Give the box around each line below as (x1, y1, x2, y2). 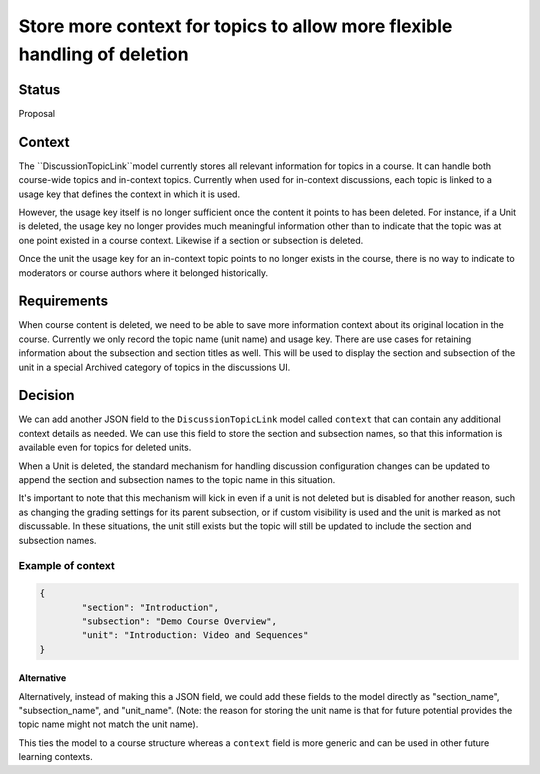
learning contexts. (18, 751, 94, 763)
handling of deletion (18, 43, 189, 65)
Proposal (18, 107, 55, 119)
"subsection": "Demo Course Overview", (81, 615, 277, 627)
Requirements (18, 293, 109, 310)
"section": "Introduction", (81, 601, 220, 613)
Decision (18, 387, 75, 404)
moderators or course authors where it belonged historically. (18, 266, 269, 279)
